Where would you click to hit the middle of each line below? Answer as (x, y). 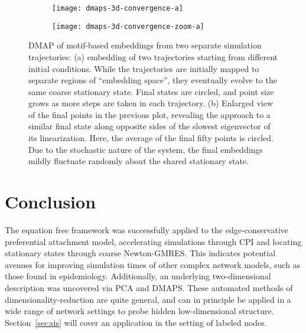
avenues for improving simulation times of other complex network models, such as (153, 264)
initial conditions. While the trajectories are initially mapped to (144, 68)
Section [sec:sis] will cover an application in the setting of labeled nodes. (136, 322)
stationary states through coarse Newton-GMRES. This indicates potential (140, 253)
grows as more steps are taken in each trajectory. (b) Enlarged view (151, 103)
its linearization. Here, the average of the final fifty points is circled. (151, 138)
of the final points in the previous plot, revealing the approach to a (149, 114)
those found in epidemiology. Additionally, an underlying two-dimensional (138, 276)
